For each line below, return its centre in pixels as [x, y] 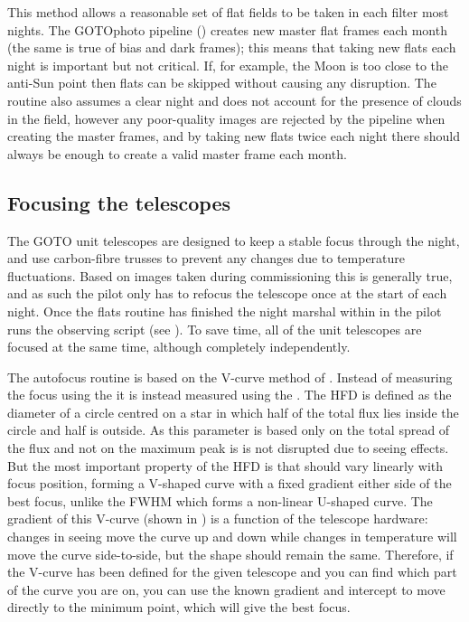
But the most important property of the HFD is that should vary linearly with [225, 465]
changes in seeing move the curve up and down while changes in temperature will [232, 537]
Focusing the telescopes [119, 202]
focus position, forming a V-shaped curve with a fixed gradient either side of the [230, 483]
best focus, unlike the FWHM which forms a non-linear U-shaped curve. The [220, 500]
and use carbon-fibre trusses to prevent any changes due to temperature [206, 258]
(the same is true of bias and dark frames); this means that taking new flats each [232, 47]
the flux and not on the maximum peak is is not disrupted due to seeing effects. [228, 448]
